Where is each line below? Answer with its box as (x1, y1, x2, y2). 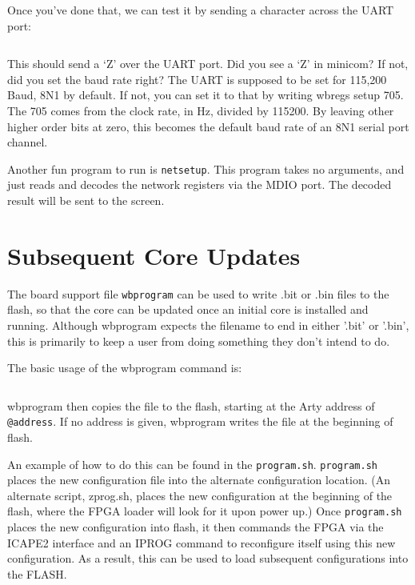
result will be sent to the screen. (7, 192, 165, 208)
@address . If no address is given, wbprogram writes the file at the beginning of (7, 413, 393, 430)
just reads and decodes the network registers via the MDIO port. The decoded (7, 176, 392, 193)
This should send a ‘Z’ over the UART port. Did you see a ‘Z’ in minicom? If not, (7, 55, 409, 72)
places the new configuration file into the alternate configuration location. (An (7, 471, 390, 488)
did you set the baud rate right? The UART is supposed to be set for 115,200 (7, 70, 387, 87)
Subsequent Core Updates (7, 238, 301, 271)
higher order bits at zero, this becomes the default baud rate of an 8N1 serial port (7, 118, 409, 134)
